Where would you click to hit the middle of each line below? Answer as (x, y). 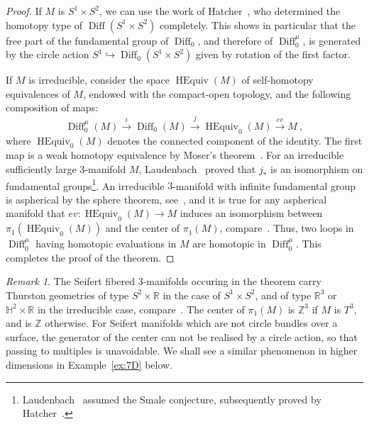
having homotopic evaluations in (106, 244)
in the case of (192, 295)
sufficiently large (41, 168)
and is (19, 323)
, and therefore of (235, 40)
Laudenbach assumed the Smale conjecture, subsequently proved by (172, 399)
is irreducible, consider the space (99, 80)
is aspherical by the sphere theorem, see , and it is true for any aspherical (166, 199)
